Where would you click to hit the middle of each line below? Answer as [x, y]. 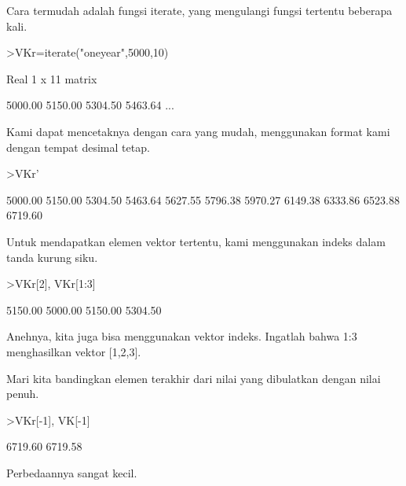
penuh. [23, 394]
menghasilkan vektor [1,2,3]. [74, 351]
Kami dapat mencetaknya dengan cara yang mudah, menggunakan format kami [198, 131]
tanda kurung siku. [52, 257]
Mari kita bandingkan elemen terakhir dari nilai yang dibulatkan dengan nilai [194, 378]
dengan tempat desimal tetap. [78, 147]
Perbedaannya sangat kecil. [72, 472]
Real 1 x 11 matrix [52, 78]
